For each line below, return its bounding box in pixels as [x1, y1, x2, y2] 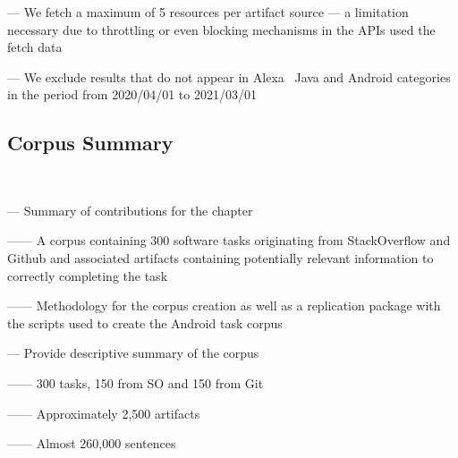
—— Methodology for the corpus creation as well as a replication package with [7, 296, 441, 315]
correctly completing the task [7, 266, 168, 284]
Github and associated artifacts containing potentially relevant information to [7, 248, 434, 267]
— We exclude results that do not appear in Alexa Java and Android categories [7, 67, 451, 86]
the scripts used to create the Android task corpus [7, 313, 283, 332]
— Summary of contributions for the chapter [7, 200, 253, 219]
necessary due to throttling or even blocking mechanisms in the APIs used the [7, 20, 436, 38]
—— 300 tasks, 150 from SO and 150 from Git [7, 373, 264, 392]
